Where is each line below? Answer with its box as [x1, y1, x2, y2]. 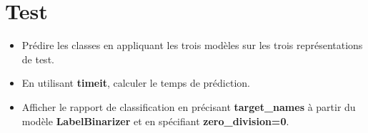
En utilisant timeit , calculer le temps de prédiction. [21, 75, 250, 90]
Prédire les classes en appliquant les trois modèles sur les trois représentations [21, 38, 363, 53]
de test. [21, 51, 54, 66]
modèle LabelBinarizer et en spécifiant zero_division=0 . [21, 113, 289, 128]
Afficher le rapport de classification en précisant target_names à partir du [21, 99, 356, 114]
